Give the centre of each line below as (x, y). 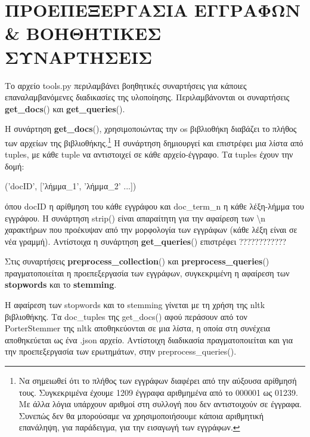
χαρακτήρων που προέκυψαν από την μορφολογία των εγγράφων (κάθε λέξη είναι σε (151, 230)
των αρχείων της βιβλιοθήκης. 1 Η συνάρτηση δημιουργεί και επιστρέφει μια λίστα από (154, 141)
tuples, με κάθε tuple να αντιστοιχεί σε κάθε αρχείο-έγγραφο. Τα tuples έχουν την (149, 154)
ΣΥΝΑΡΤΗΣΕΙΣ (79, 56)
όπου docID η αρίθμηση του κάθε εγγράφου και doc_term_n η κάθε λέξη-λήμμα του (154, 206)
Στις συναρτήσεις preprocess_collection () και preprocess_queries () (137, 261)
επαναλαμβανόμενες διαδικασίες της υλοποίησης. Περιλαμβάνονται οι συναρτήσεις (147, 97)
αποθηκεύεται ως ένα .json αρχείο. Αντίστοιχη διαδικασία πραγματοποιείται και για (149, 339)
